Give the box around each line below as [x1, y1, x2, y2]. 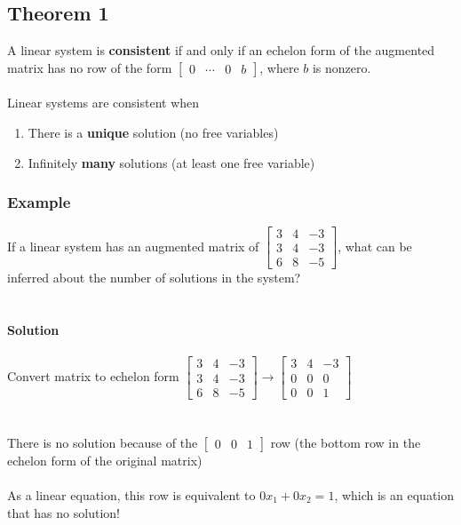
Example [7, 191, 71, 213]
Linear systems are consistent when [7, 93, 200, 112]
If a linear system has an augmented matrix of [7, 236, 259, 255]
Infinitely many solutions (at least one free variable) [28, 153, 315, 171]
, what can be [338, 236, 412, 255]
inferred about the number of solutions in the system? [7, 268, 301, 287]
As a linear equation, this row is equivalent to [7, 485, 256, 504]
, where [259, 58, 299, 76]
